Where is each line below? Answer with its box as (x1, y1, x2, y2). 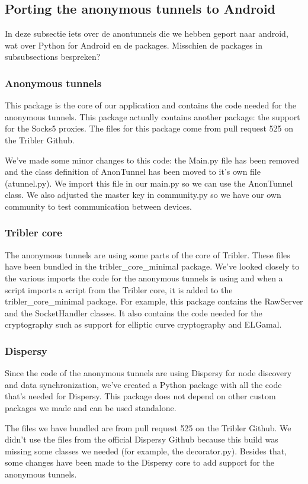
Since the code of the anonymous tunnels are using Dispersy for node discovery (5, 367, 292, 379)
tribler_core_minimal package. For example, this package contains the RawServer (5, 295, 303, 307)
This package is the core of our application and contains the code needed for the (5, 99, 296, 111)
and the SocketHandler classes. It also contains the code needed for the (5, 306, 262, 319)
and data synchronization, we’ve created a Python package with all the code (5, 378, 282, 390)
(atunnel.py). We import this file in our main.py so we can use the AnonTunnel (5, 177, 293, 189)
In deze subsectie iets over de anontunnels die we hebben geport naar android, (5, 27, 288, 40)
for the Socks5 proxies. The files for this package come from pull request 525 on (5, 122, 294, 134)
